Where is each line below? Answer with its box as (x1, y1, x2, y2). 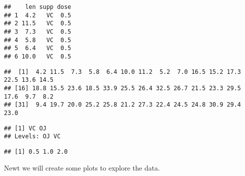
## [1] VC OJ (4, 124, 46, 132)
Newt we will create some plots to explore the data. (4, 162, 160, 173)
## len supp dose (4, 3, 72, 10)
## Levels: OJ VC (4, 133, 61, 140)
